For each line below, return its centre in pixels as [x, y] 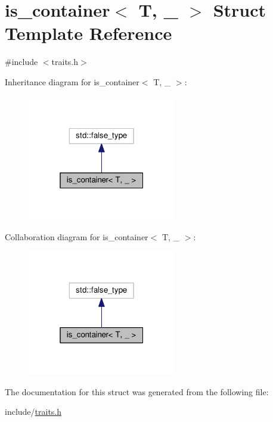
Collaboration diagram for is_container [77, 236]
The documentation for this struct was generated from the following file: [137, 391]
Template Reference [89, 33]
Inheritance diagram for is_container [72, 81]
